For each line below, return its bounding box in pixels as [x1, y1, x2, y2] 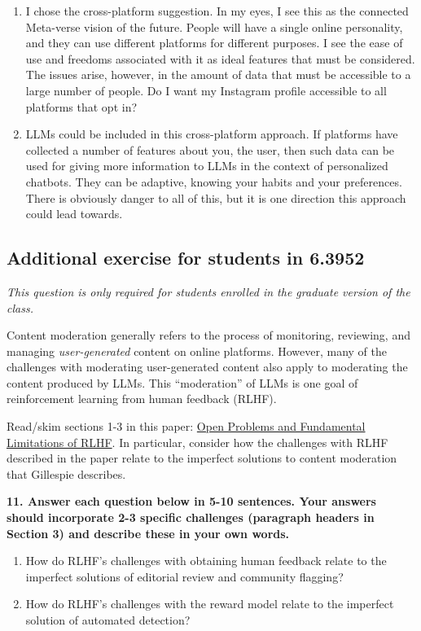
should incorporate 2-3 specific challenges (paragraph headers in [7, 509, 375, 526]
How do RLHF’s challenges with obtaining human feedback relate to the [25, 552, 387, 569]
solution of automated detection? [25, 611, 191, 629]
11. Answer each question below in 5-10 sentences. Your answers [7, 493, 376, 510]
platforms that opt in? [25, 98, 138, 115]
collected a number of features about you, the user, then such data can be [25, 141, 395, 158]
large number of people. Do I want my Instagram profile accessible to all [25, 81, 387, 99]
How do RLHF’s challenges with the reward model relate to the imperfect [25, 595, 394, 612]
